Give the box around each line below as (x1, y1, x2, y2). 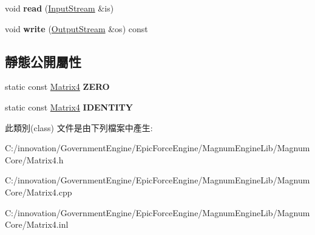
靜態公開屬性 (5, 52, 81, 70)
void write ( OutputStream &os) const (5, 22, 148, 35)
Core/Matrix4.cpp (5, 185, 72, 198)
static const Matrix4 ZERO (5, 80, 110, 93)
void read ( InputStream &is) (5, 2, 114, 14)
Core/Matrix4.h (5, 153, 64, 166)
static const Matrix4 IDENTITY (5, 100, 133, 113)
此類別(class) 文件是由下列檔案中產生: (5, 121, 153, 134)
